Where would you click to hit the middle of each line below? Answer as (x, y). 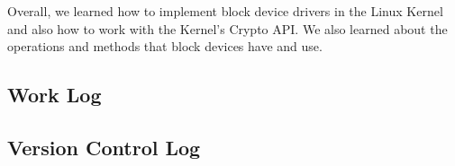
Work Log (55, 95)
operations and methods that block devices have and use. (165, 46)
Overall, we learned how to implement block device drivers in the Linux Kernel (225, 11)
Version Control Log (104, 147)
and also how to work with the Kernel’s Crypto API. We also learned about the (227, 28)
